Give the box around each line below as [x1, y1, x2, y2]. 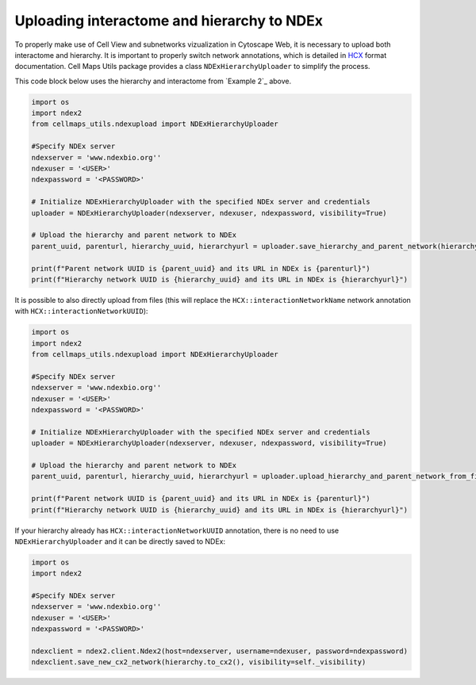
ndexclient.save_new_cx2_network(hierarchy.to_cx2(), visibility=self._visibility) [31, 658, 367, 667]
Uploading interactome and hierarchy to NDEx [14, 12, 324, 29]
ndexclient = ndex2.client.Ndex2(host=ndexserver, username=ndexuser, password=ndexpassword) [31, 647, 409, 656]
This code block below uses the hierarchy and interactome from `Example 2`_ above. [14, 76, 292, 86]
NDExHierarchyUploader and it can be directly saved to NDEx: [14, 536, 226, 546]
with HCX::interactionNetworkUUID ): [14, 306, 148, 316]
